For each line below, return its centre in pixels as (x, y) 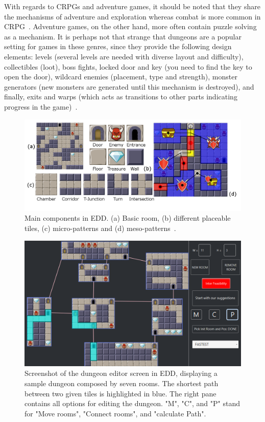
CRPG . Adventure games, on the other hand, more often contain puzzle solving (130, 26)
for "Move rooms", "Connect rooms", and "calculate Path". (115, 413)
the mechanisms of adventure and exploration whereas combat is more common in (132, 16)
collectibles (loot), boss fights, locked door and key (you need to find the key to (128, 66)
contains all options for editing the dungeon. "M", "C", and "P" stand (132, 403)
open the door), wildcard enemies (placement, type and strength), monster (121, 77)
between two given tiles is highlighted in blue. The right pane (121, 393)
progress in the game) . (41, 106)
